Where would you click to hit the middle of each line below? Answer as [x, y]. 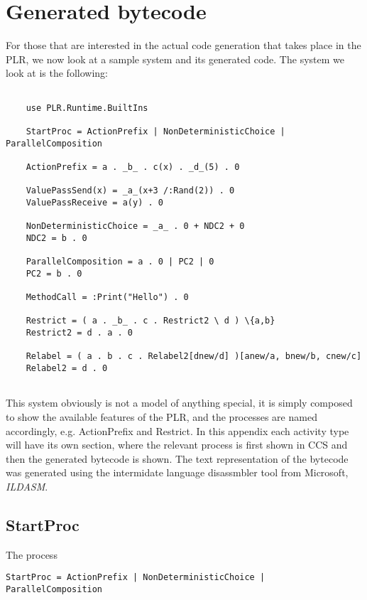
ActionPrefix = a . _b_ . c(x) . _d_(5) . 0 [133, 167]
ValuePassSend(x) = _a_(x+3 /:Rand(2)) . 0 [130, 191]
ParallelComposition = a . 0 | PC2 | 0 [120, 262]
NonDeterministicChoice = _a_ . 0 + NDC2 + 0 [135, 226]
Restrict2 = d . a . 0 [79, 333]
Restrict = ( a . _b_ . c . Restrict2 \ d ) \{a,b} [150, 321]
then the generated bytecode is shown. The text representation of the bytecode [177, 458]
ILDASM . [27, 486]
